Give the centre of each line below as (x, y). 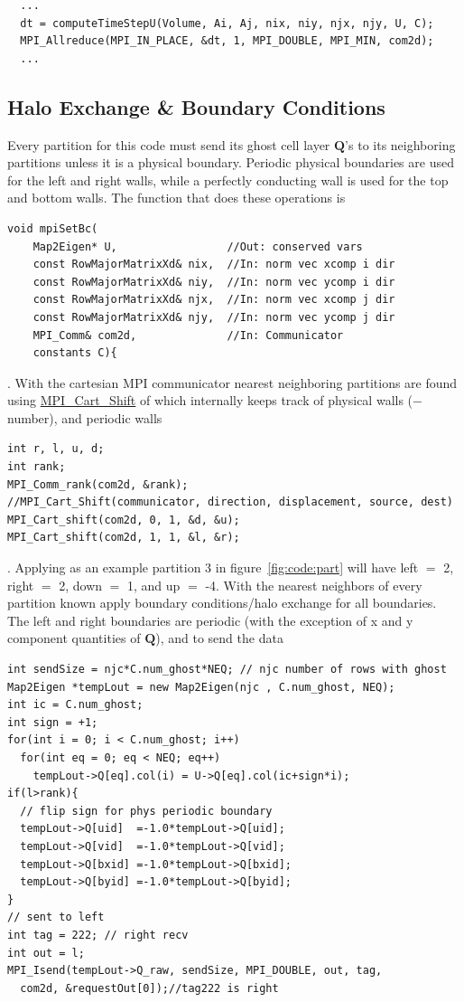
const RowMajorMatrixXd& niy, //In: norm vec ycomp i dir (214, 282)
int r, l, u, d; (56, 449)
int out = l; (46, 953)
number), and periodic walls (85, 417)
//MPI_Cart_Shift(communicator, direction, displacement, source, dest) (230, 502)
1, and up (154, 585)
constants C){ (75, 353)
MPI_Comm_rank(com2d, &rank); (98, 484)
